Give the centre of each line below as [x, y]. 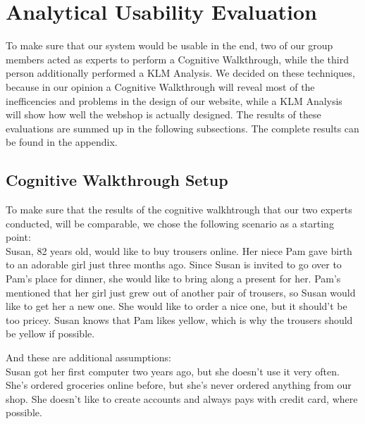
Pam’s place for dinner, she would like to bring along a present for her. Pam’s [173, 279]
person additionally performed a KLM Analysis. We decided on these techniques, [180, 73]
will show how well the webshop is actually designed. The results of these [163, 114]
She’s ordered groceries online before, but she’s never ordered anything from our [179, 385]
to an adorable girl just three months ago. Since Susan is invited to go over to [174, 264]
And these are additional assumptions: [88, 357]
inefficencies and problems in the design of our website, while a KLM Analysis [174, 100]
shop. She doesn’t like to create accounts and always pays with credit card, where [182, 398]
